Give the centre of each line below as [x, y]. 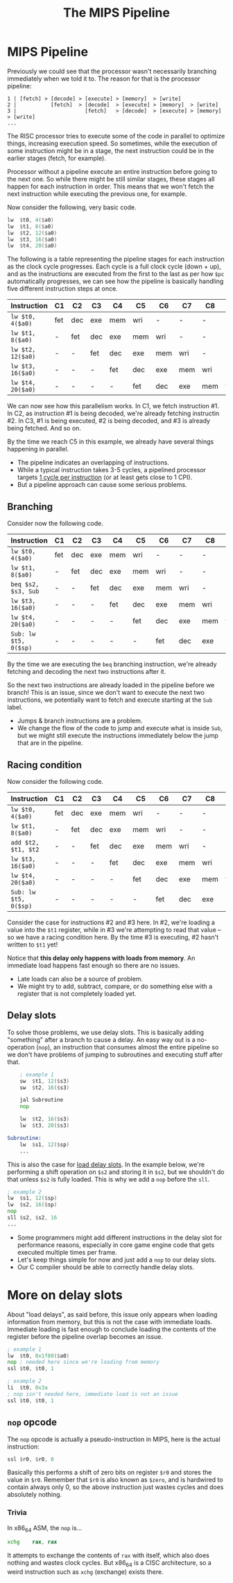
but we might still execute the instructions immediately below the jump [118, 736]
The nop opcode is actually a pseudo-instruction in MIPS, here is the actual [114, 1439]
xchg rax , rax [32, 1542]
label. [15, 707]
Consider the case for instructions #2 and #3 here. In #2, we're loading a [111, 922]
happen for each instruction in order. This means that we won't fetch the [111, 186]
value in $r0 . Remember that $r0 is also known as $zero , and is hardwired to [115, 1480]
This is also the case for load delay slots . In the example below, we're [106, 1164]
